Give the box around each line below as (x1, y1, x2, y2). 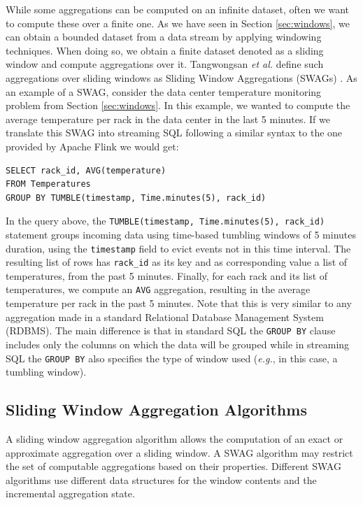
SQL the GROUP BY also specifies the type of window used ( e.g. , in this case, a (6, 350, 338, 365)
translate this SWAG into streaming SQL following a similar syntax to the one (6, 125, 343, 140)
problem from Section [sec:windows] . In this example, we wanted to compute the (6, 98, 350, 113)
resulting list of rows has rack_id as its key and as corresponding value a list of (6, 255, 348, 269)
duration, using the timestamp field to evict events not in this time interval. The (6, 241, 351, 255)
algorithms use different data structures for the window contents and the (6, 472, 317, 487)
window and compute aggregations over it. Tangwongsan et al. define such (6, 57, 324, 71)
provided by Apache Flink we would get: (6, 138, 179, 153)
